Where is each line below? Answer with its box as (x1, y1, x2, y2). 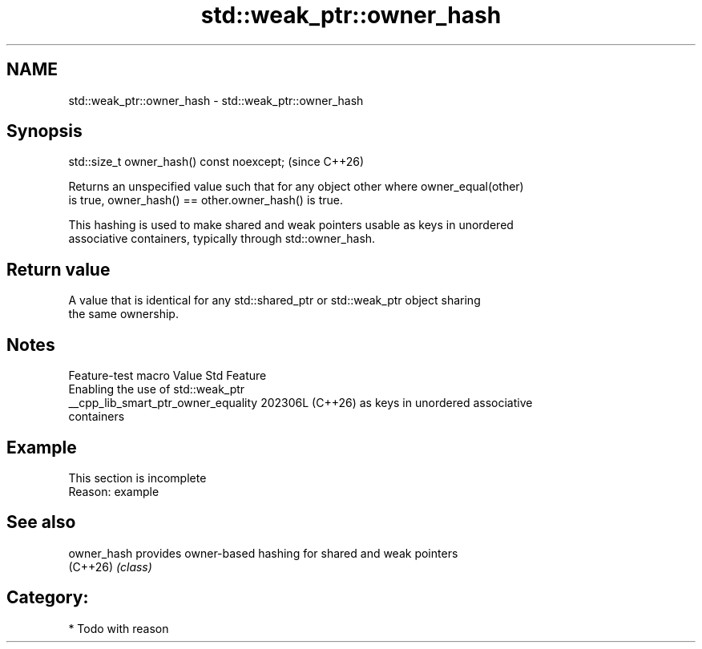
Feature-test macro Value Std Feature (68, 369, 267, 383)
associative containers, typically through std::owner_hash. (68, 232, 376, 246)
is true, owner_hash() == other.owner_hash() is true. (68, 193, 343, 208)
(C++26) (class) (68, 559, 152, 574)
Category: (6, 587, 89, 608)
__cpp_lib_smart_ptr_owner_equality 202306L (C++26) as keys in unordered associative (68, 396, 533, 410)
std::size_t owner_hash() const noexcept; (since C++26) (68, 155, 365, 169)
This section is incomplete (68, 470, 207, 485)
